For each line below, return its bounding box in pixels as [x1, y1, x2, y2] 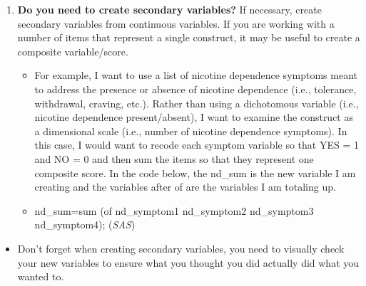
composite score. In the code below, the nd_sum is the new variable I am [34, 165, 356, 180]
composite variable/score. [17, 43, 128, 58]
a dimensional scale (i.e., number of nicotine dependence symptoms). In [34, 123, 347, 138]
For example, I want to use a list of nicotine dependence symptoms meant [34, 68, 357, 83]
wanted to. [17, 269, 64, 284]
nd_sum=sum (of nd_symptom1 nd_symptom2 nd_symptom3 [34, 203, 314, 218]
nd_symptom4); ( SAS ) [34, 217, 136, 232]
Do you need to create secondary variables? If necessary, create [17, 2, 322, 16]
